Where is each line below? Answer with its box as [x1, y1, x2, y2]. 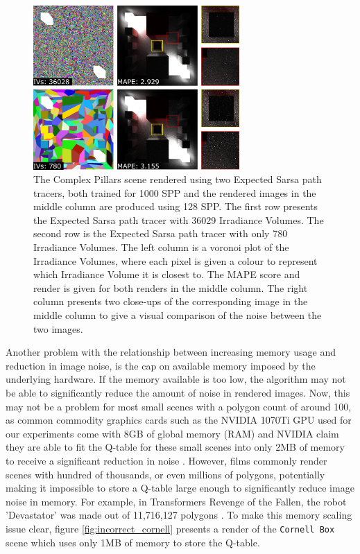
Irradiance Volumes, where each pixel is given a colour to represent [33, 253, 318, 268]
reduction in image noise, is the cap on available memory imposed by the [6, 358, 316, 372]
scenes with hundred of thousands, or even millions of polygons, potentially [6, 467, 325, 481]
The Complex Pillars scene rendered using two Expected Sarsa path [33, 172, 322, 187]
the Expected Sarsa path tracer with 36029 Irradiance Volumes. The [33, 212, 324, 227]
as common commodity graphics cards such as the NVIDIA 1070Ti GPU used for [6, 413, 352, 427]
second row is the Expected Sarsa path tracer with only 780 [33, 226, 288, 241]
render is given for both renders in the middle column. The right [33, 280, 308, 295]
